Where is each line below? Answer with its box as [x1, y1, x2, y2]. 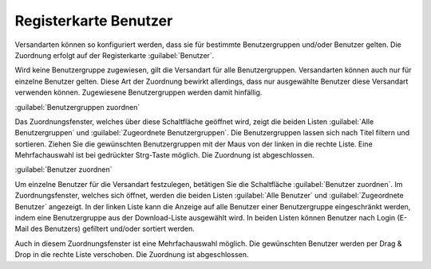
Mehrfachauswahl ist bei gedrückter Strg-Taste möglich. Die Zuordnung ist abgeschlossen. [14, 150, 314, 160]
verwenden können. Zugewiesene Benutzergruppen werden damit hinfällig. [14, 88, 263, 97]
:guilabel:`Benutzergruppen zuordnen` [14, 102, 140, 111]
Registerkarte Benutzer [14, 12, 173, 29]
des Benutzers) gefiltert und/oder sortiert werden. [30, 224, 196, 234]
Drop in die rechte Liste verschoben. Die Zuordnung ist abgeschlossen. [14, 250, 249, 259]
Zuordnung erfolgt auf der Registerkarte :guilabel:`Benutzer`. [14, 50, 215, 60]
